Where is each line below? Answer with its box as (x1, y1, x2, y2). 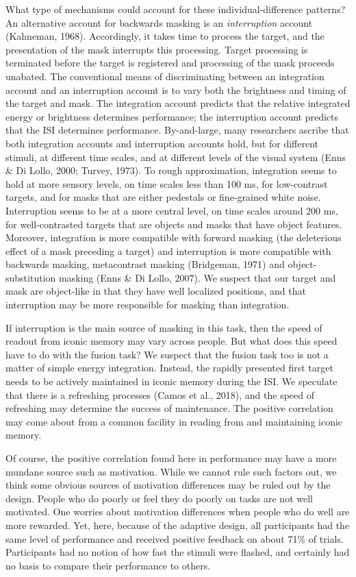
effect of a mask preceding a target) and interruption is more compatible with (5, 243, 331, 258)
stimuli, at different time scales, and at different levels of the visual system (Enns (5, 149, 346, 164)
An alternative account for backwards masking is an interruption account (5, 15, 313, 29)
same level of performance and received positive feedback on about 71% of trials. (5, 531, 344, 545)
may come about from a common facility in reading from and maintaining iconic (5, 414, 343, 428)
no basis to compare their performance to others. (5, 558, 211, 572)
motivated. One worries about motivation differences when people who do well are (5, 504, 350, 519)
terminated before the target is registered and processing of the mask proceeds (5, 56, 335, 70)
